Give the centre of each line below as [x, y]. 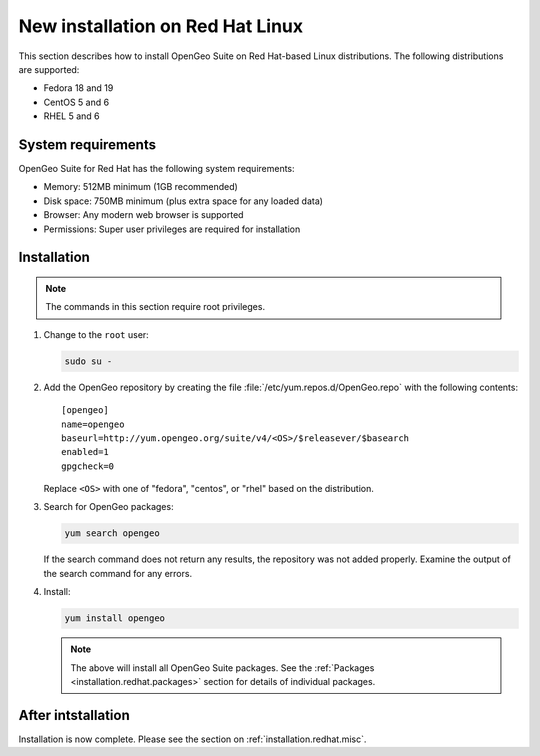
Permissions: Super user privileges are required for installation [172, 229]
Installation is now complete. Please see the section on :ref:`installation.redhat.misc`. [192, 739]
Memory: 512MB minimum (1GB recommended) [141, 187]
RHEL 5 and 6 [71, 116]
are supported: [49, 69]
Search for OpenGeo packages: [108, 507]
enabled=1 [85, 452]
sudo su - [88, 361]
